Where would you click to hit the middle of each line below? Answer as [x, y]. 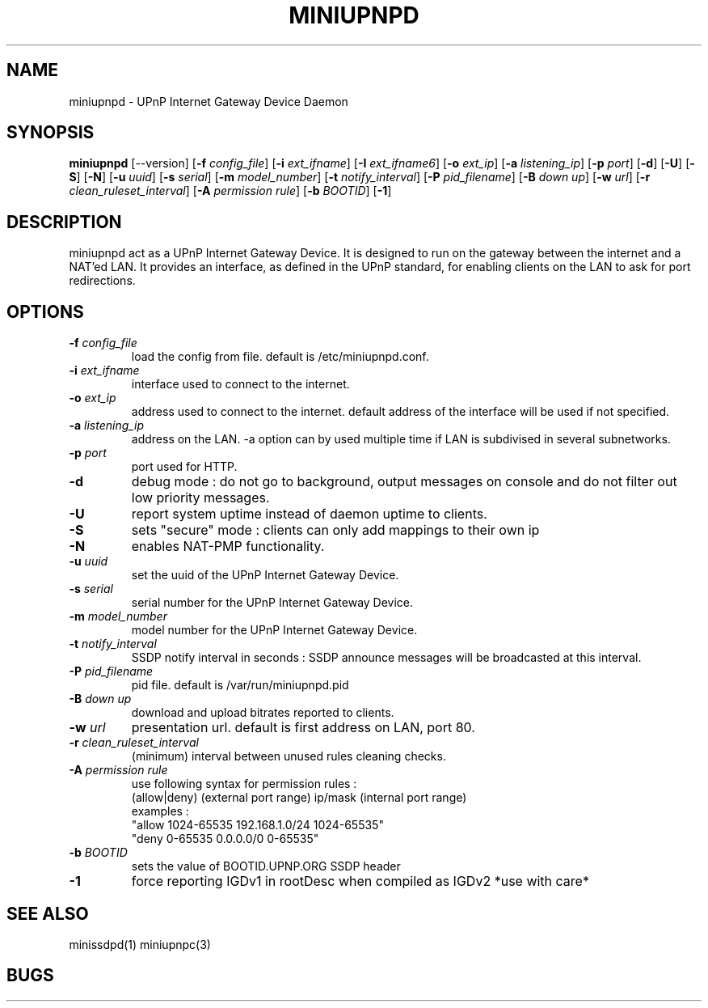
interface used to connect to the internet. [240, 384]
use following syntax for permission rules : [244, 784]
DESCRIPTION [64, 222]
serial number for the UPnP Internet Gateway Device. [272, 603]
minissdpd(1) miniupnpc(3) [140, 944]
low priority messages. [200, 498]
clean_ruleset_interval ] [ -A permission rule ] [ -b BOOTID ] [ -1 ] [230, 191]
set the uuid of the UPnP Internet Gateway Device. [265, 575]
